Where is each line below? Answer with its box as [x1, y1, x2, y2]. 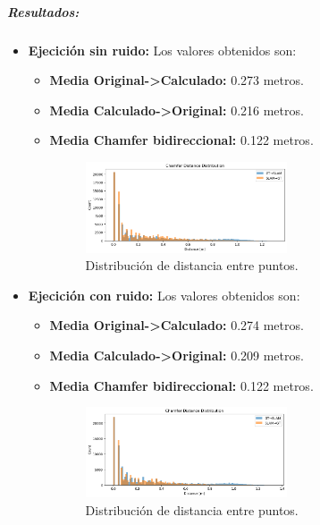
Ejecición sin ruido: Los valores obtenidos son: [28, 40, 297, 59]
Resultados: [7, 2, 80, 21]
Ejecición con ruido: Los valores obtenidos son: [28, 285, 300, 304]
